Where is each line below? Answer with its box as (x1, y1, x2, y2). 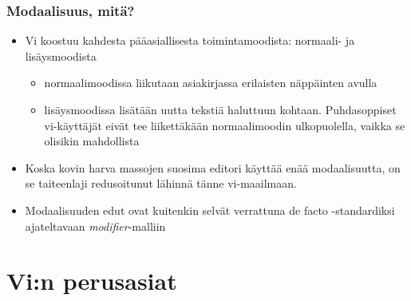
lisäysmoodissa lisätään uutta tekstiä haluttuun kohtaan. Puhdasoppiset (44, 101, 397, 117)
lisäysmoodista (25, 47, 97, 64)
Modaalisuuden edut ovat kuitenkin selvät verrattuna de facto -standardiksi (25, 201, 395, 218)
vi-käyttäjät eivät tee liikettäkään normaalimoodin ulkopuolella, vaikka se (44, 117, 405, 133)
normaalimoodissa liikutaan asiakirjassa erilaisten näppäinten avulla (44, 74, 377, 91)
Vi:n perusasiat (6, 264, 177, 297)
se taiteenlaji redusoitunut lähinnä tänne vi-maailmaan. (25, 175, 297, 192)
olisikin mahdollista (44, 133, 140, 149)
